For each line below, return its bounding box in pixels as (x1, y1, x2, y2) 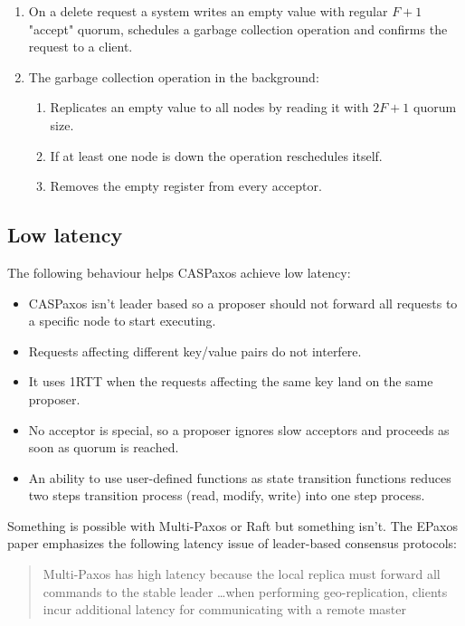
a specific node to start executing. (28, 311, 216, 330)
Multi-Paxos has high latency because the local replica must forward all (43, 564, 441, 583)
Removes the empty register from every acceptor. (50, 176, 322, 195)
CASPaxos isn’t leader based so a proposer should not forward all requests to (28, 293, 458, 312)
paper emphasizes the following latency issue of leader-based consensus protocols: (7, 534, 457, 553)
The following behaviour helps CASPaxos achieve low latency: (7, 262, 351, 281)
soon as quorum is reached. (28, 438, 179, 457)
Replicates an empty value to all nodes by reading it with (50, 98, 369, 117)
